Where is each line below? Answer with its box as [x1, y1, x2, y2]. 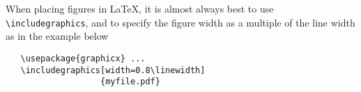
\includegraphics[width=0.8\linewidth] [20, 65, 206, 75]
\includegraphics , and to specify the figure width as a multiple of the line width [6, 15, 355, 29]
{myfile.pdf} [100, 77, 160, 87]
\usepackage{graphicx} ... [20, 53, 146, 63]
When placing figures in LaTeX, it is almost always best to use [6, 1, 274, 15]
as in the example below [6, 29, 109, 43]
